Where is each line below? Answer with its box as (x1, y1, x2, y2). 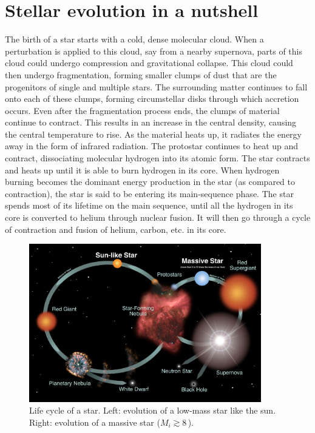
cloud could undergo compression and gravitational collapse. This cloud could (5, 56, 293, 69)
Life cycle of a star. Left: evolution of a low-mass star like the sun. (29, 404, 276, 417)
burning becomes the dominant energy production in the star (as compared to (5, 175, 296, 188)
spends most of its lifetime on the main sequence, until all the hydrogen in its (5, 199, 293, 212)
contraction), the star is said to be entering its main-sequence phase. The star (5, 187, 294, 200)
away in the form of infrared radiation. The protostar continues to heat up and (5, 139, 299, 152)
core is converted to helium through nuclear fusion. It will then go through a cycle (5, 211, 311, 224)
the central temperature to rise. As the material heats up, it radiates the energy (5, 127, 302, 140)
